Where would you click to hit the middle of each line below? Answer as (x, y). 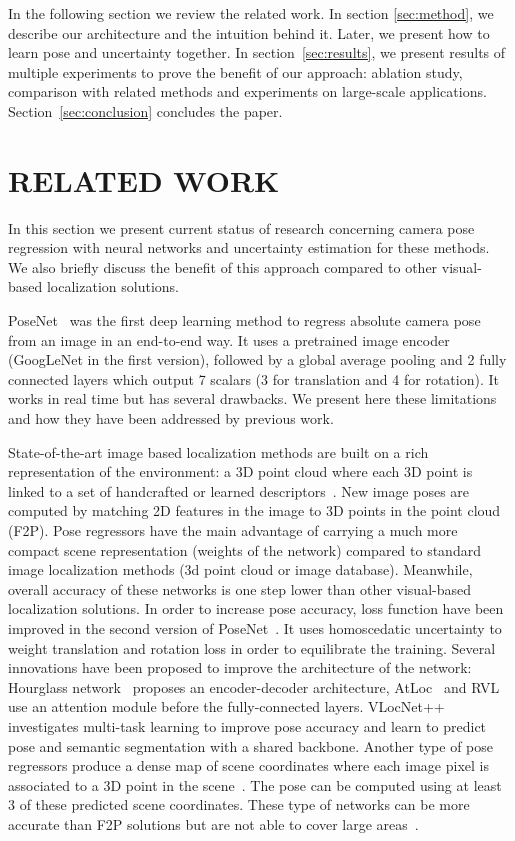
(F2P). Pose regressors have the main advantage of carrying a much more (233, 530)
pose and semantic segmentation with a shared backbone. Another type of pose (251, 745)
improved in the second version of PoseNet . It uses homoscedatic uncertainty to (255, 627)
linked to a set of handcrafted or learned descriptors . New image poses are (239, 490)
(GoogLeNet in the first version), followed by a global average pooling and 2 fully (257, 359)
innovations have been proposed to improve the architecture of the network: (240, 667)
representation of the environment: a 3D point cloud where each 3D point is (240, 471)
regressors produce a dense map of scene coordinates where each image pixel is (248, 765)
